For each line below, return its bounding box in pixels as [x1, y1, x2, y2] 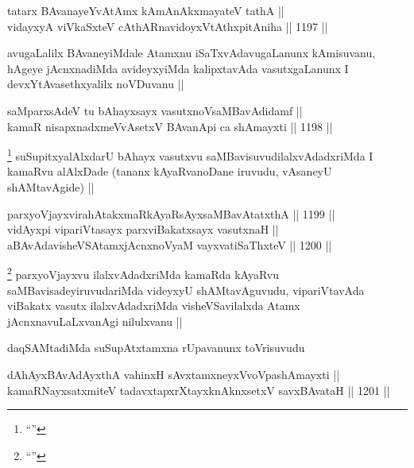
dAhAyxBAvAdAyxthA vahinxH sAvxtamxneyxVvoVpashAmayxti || [7, 366, 340, 382]
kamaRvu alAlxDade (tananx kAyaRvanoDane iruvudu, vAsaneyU [7, 163, 332, 180]
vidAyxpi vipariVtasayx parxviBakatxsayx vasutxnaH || [7, 221, 279, 238]
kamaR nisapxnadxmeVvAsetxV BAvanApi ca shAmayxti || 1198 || [7, 118, 333, 134]
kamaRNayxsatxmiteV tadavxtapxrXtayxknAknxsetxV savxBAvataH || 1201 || [7, 381, 390, 398]
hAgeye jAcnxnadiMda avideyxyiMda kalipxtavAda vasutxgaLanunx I [7, 60, 349, 76]
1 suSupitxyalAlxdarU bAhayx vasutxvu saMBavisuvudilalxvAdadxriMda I [7, 145, 373, 164]
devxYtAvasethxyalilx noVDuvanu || [7, 75, 184, 92]
